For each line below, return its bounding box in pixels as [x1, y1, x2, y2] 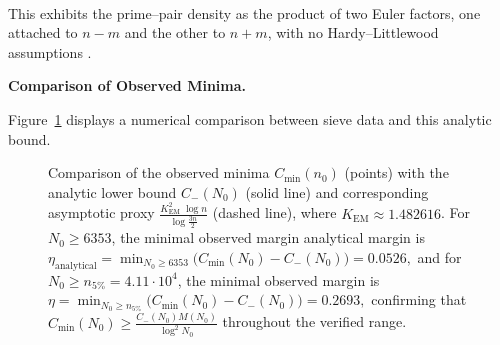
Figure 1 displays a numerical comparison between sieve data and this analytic [8, 108, 492, 129]
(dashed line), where [212, 202, 337, 223]
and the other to [124, 22, 226, 43]
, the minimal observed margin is [177, 269, 380, 290]
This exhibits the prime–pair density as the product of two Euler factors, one [8, 2, 481, 23]
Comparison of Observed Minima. [8, 75, 247, 96]
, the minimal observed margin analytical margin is [111, 227, 425, 248]
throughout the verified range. [222, 311, 407, 332]
